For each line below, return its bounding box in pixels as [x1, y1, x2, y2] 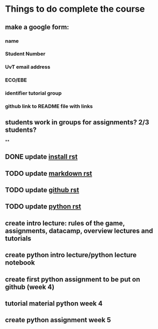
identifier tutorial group [5, 90, 62, 97]
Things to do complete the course [5, 3, 145, 15]
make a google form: [5, 23, 69, 31]
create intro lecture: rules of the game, [5, 219, 125, 227]
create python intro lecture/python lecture [5, 251, 137, 259]
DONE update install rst [5, 153, 78, 161]
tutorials [5, 234, 32, 243]
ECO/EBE [5, 77, 27, 83]
